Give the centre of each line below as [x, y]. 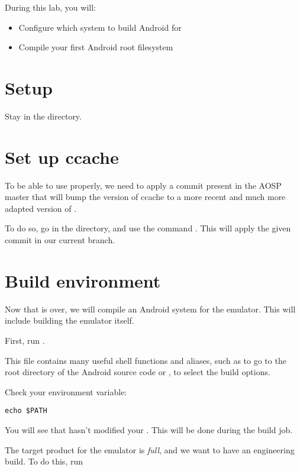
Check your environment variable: [66, 391]
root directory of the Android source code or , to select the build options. [138, 372]
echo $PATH [26, 411]
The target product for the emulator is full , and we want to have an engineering [150, 449]
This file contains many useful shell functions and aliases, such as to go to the [146, 360]
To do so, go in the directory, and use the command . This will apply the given [148, 228]
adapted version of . [41, 208]
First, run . [25, 340]
